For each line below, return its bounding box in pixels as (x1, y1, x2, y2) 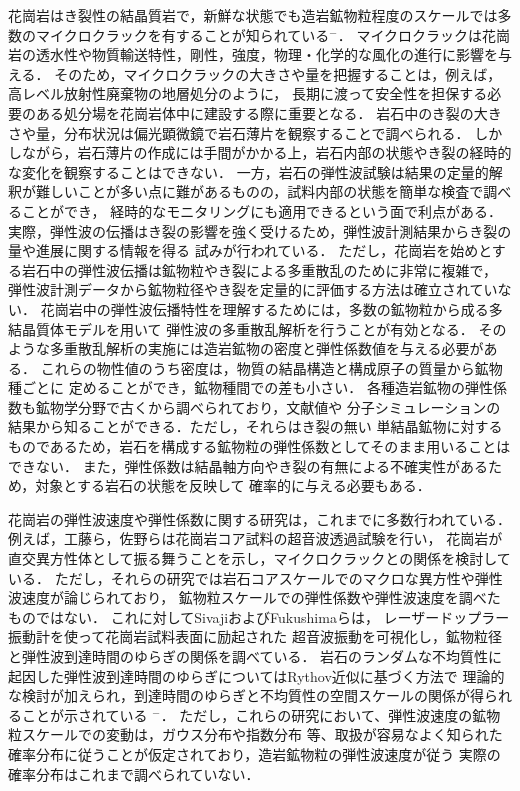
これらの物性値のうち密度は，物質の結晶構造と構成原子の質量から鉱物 (40, 357, 503, 378)
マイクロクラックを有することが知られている (35, 24, 330, 45)
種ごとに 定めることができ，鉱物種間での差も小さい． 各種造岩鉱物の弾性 (8, 377, 493, 398)
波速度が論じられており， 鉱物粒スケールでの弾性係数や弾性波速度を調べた (8, 587, 501, 608)
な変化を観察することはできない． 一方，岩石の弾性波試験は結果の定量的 (8, 161, 489, 182)
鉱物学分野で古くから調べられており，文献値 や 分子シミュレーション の (35, 396, 501, 417)
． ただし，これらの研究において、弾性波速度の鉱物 (160, 704, 501, 725)
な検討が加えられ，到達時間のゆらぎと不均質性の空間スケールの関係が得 (8, 685, 484, 706)
